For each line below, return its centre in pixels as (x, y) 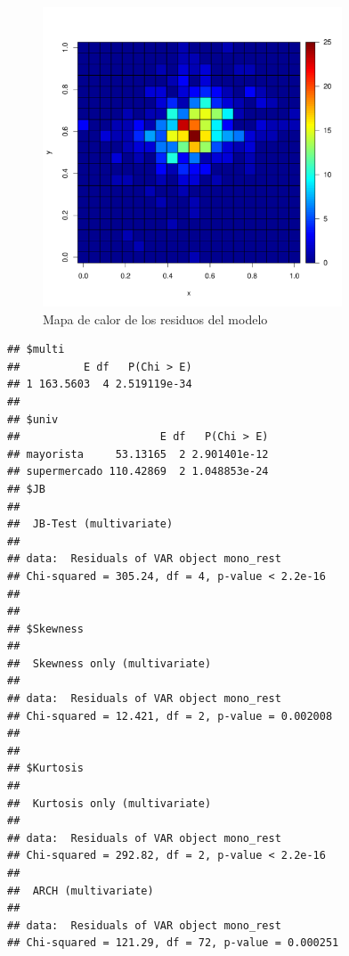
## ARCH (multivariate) (81, 891)
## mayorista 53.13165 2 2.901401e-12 (138, 454)
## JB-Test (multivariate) (90, 524)
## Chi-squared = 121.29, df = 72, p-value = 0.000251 (173, 943)
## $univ (33, 419)
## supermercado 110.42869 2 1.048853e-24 (138, 472)
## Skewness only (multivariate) (110, 663)
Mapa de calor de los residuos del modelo (155, 319)
